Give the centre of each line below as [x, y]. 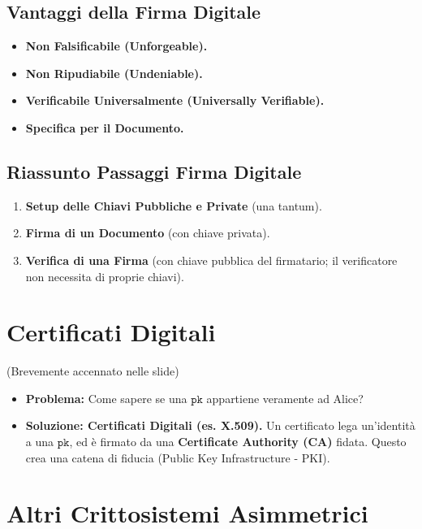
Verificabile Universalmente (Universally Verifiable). [175, 100]
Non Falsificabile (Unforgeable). [116, 46]
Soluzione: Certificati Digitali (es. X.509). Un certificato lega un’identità [220, 425]
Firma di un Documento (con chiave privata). [148, 233]
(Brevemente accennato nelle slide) [93, 371]
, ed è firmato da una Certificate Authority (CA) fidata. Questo [238, 442]
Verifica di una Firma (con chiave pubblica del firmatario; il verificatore [211, 260]
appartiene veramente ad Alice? [285, 398]
